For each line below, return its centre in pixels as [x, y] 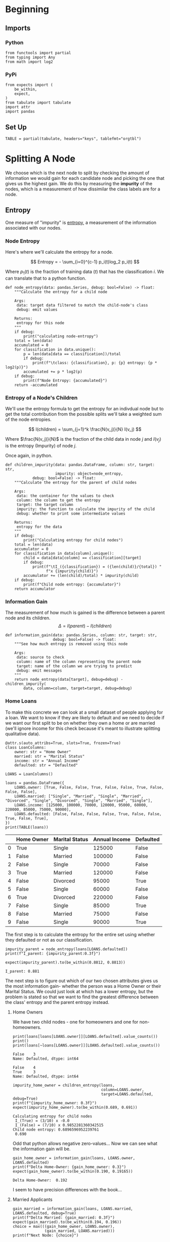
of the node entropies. [28, 419]
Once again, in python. [29, 455]
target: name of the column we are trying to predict [74, 666]
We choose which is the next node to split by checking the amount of [77, 173]
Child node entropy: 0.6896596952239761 [56, 1130]
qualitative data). [23, 733]
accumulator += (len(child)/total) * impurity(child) [81, 575]
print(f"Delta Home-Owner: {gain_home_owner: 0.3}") [69, 1167]
